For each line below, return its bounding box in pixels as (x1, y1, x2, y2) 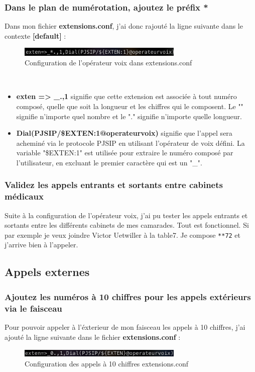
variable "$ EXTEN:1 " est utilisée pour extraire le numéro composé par (16, 147, 233, 158)
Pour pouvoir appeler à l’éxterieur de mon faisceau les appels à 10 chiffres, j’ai (5, 321, 245, 332)
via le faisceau (5, 302, 62, 314)
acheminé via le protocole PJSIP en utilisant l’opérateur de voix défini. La (16, 137, 245, 148)
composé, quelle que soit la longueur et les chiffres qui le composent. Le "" (16, 101, 243, 111)
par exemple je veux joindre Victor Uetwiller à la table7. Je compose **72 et (5, 229, 241, 240)
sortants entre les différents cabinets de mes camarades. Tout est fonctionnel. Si (5, 220, 249, 230)
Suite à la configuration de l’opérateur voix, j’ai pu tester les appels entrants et (5, 210, 248, 220)
